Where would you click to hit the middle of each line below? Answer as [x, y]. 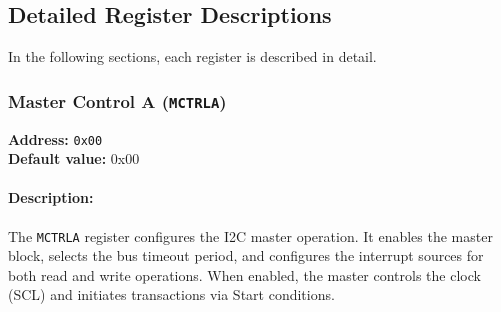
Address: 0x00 [55, 138]
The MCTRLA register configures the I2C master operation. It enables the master [250, 235]
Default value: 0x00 [74, 158]
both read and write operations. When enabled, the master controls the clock [244, 274]
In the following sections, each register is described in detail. [192, 56]
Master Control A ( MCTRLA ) [117, 100]
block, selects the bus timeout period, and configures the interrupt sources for [246, 255]
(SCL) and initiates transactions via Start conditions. [171, 294]
